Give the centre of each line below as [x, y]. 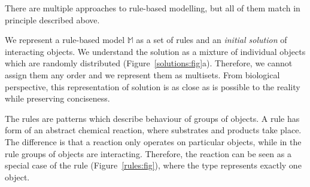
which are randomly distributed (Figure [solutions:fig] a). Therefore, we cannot [149, 63]
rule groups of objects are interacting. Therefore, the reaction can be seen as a [148, 153]
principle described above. [52, 19]
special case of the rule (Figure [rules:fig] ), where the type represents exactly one [153, 165]
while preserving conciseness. [57, 98]
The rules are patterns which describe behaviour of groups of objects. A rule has [152, 118]
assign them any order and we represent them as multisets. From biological [142, 74]
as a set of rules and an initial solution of [212, 40]
